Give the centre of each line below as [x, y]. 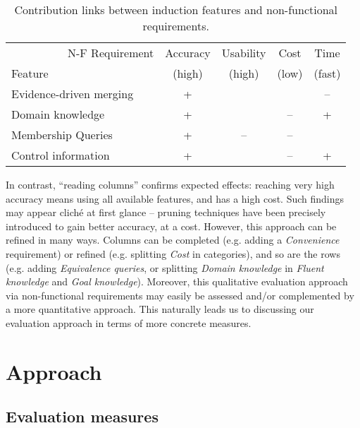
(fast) [327, 73]
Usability [244, 53]
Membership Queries [62, 135]
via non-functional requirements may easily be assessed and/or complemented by [180, 295]
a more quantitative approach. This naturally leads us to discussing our [160, 309]
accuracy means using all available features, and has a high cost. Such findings [175, 198]
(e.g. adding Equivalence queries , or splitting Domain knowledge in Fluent [165, 267]
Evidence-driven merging [73, 94]
